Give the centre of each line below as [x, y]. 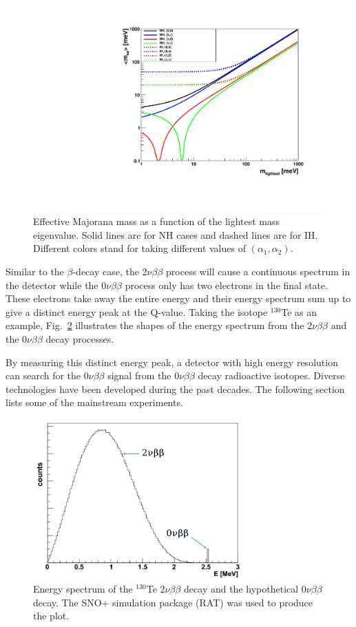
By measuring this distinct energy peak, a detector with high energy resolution [172, 362]
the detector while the [52, 285]
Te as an [299, 311]
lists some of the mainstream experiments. [94, 402]
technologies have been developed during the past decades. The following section [175, 389]
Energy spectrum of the [83, 589]
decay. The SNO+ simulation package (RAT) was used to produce [173, 602]
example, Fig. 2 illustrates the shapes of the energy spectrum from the [155, 325]
